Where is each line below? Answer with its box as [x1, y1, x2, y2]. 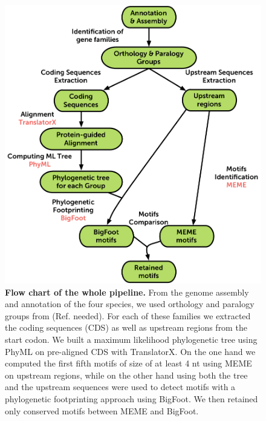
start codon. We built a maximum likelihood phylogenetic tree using [5, 333, 258, 345]
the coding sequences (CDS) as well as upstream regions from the [5, 321, 247, 334]
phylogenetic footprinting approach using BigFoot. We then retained [5, 392, 258, 405]
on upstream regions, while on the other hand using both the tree [5, 368, 248, 381]
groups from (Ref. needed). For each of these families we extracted [5, 309, 251, 322]
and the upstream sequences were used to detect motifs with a [5, 380, 236, 393]
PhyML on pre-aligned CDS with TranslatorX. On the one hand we [5, 345, 256, 357]
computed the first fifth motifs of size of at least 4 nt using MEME [5, 357, 252, 370]
